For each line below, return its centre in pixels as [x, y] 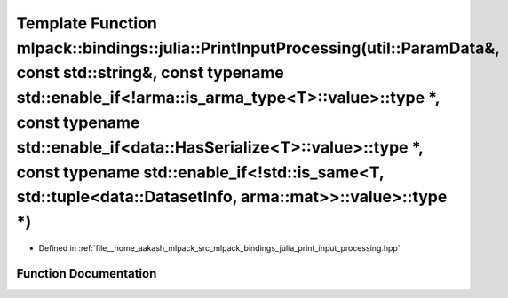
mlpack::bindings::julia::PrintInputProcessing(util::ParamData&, [258, 48]
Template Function [87, 23]
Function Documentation [87, 274]
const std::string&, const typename [150, 73]
